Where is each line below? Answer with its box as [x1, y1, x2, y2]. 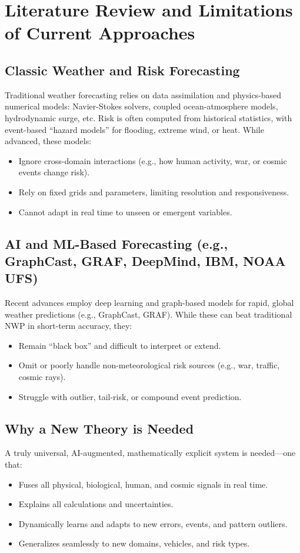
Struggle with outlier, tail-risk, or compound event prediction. [18, 390, 242, 402]
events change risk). [18, 166, 90, 178]
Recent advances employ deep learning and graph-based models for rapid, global [5, 297, 294, 309]
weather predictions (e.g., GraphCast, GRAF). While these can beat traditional [5, 308, 292, 320]
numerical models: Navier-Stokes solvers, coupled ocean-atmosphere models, [5, 100, 278, 112]
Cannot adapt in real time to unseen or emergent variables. [18, 205, 232, 218]
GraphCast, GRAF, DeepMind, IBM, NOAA [5, 251, 286, 269]
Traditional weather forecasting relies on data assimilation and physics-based [5, 88, 282, 101]
